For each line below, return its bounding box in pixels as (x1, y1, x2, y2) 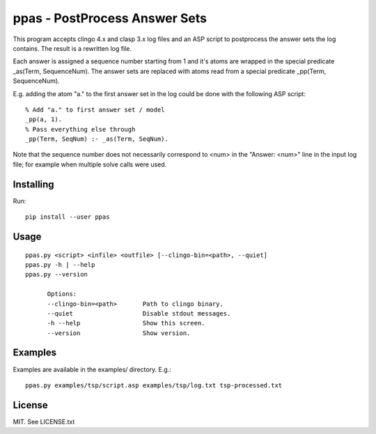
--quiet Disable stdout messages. (47, 309, 231, 317)
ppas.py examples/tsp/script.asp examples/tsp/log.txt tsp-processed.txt (25, 381, 283, 389)
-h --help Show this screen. (47, 319, 205, 327)
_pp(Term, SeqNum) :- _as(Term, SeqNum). (25, 135, 169, 143)
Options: (47, 290, 77, 298)
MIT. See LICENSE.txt (13, 417, 75, 426)
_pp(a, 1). (25, 116, 63, 123)
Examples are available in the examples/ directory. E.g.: (13, 365, 172, 373)
